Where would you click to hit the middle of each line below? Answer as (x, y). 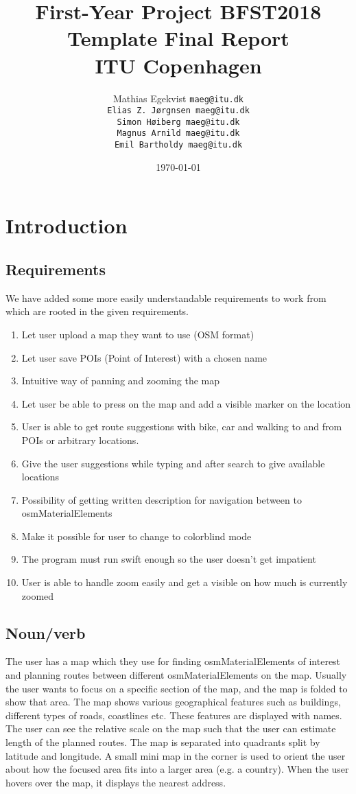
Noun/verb (46, 632)
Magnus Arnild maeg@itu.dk (178, 133)
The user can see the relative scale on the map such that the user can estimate (171, 728)
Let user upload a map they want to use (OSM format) (138, 334)
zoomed (38, 595)
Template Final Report (178, 38)
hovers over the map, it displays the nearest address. (116, 782)
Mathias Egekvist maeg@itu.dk (178, 98)
